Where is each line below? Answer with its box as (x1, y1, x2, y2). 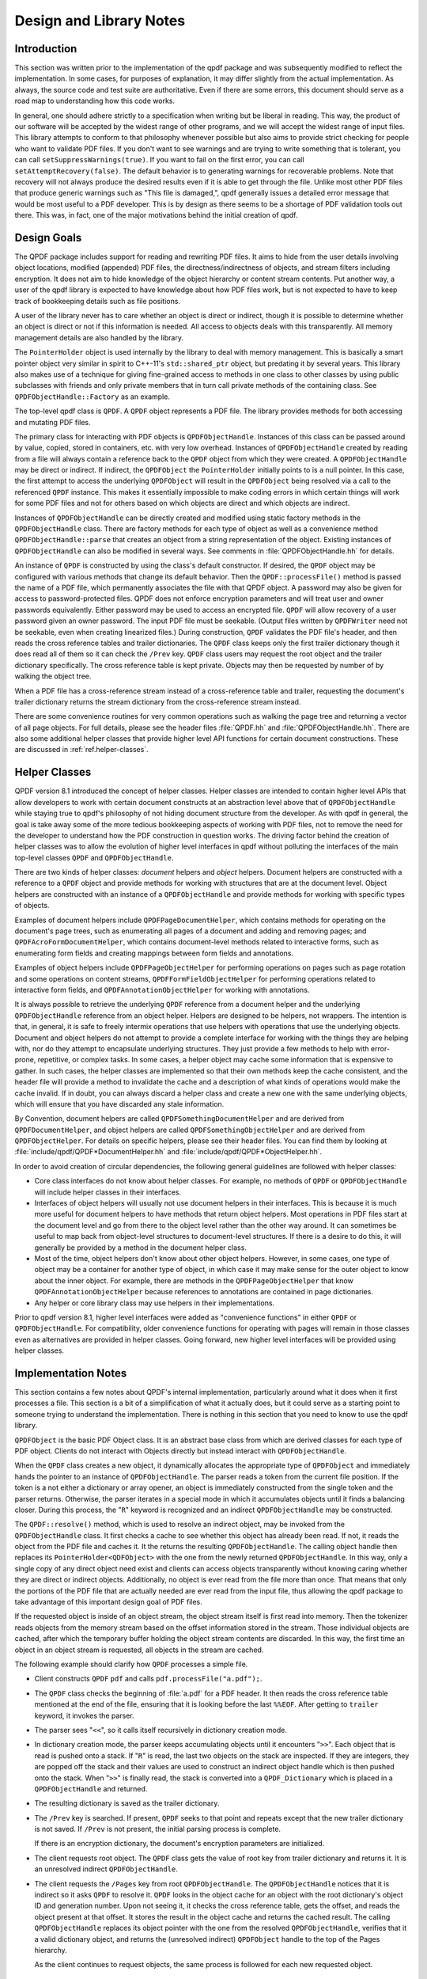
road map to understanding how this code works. (14, 96, 176, 106)
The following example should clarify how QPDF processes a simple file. (14, 1659, 248, 1669)
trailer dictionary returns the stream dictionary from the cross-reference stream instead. (14, 697, 301, 706)
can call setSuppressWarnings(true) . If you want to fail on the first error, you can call (14, 155, 304, 165)
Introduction (14, 42, 77, 55)
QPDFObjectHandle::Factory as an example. (14, 392, 170, 401)
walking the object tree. (14, 671, 92, 681)
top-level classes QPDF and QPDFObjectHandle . (14, 853, 174, 862)
